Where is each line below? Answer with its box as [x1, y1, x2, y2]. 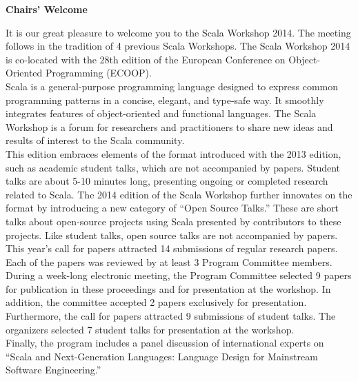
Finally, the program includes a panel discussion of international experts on [6, 336, 324, 350]
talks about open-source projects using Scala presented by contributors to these [6, 214, 341, 228]
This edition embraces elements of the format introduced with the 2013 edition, [6, 146, 341, 161]
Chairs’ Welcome [6, 2, 88, 16]
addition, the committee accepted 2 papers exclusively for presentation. [6, 295, 307, 309]
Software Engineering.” [6, 362, 101, 377]
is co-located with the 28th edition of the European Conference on [6, 52, 286, 66]
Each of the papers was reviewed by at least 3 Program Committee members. [6, 254, 332, 269]
